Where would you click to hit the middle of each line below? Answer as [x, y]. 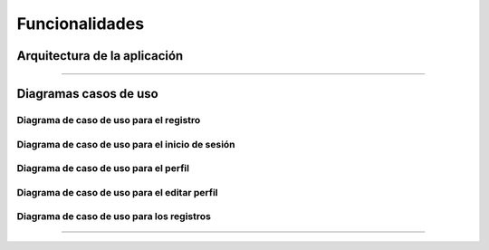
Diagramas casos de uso [87, 94]
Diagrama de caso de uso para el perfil [103, 168]
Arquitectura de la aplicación [100, 56]
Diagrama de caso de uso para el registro [109, 120]
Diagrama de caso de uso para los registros [114, 216]
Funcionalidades [81, 24]
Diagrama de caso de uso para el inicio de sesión [126, 144]
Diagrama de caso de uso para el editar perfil [117, 192]
